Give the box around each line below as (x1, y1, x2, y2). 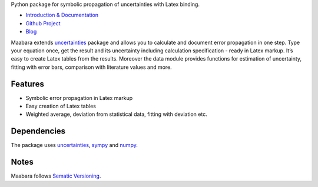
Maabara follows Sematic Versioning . (11, 172, 101, 179)
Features (11, 79, 44, 89)
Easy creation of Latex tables (25, 103, 97, 110)
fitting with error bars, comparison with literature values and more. (11, 64, 172, 71)
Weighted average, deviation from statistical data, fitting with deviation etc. (25, 111, 207, 118)
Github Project (25, 19, 61, 26)
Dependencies (11, 126, 66, 136)
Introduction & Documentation (25, 12, 99, 19)
